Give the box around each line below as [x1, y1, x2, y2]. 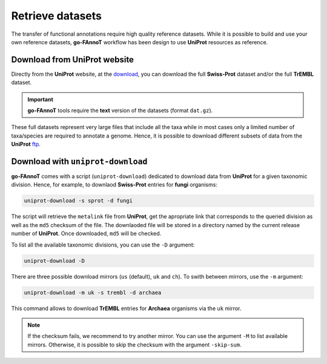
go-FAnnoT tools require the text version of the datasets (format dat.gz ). [27, 107, 213, 114]
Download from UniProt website [11, 55, 134, 65]
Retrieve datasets [11, 9, 102, 22]
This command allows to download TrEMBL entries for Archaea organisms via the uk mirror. [11, 305, 242, 312]
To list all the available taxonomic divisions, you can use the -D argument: [11, 241, 195, 248]
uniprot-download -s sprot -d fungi [24, 197, 133, 204]
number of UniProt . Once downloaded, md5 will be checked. [11, 230, 162, 237]
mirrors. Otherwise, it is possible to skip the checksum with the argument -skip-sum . [27, 341, 242, 348]
